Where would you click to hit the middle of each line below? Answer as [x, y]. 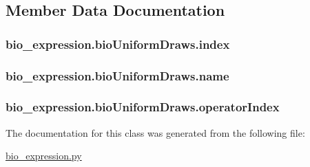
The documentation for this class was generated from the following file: [155, 132]
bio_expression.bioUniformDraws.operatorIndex [143, 107]
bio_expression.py [44, 156]
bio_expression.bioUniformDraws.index [118, 44]
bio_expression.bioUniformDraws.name [117, 75]
